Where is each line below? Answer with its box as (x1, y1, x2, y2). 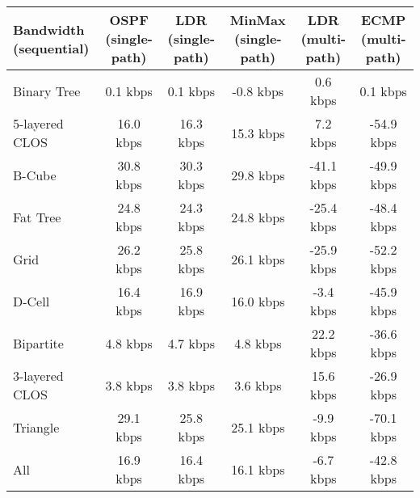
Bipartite (13, 333, 64, 352)
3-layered (13, 366, 64, 385)
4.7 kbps (167, 333, 215, 352)
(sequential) (13, 38, 90, 57)
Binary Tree (13, 81, 81, 100)
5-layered (13, 114, 64, 133)
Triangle (13, 417, 60, 437)
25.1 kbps (231, 417, 285, 437)
